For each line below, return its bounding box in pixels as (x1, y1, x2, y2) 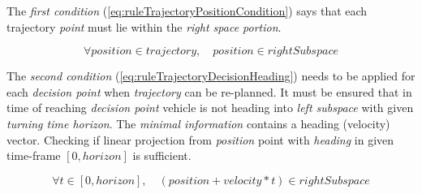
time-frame (6, 147, 61, 164)
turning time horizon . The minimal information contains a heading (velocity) (6, 114, 390, 131)
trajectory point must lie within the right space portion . (6, 18, 282, 35)
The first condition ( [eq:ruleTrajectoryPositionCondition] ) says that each (6, 2, 368, 19)
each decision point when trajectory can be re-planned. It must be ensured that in (6, 83, 412, 100)
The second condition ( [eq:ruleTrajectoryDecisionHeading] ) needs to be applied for (6, 67, 416, 84)
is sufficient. (132, 147, 192, 164)
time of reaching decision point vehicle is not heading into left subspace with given (6, 99, 414, 116)
